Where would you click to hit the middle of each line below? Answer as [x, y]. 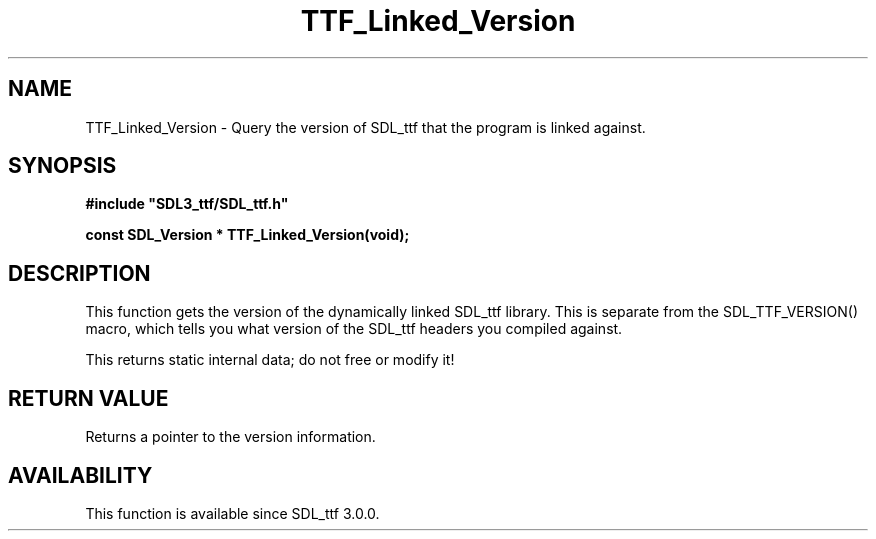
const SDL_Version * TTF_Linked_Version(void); [247, 235]
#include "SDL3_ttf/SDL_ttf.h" [187, 204]
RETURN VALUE [88, 398]
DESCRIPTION [79, 273]
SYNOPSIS [62, 166]
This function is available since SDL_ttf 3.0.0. [232, 513]
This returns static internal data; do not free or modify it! [270, 360]
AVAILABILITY [80, 475]
